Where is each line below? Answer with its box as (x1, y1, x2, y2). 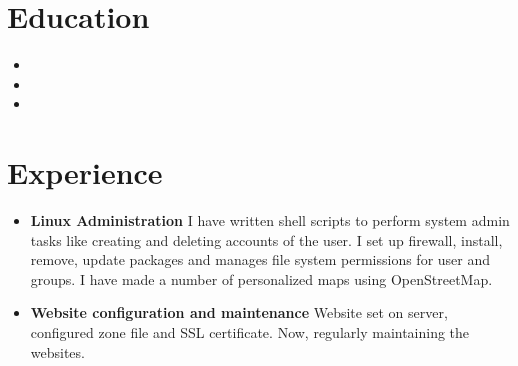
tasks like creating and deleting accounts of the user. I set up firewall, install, (30, 229, 503, 250)
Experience (7, 152, 163, 193)
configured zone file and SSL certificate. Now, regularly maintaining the (30, 322, 470, 342)
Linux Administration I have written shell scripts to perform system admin (30, 210, 510, 231)
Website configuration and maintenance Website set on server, (30, 302, 448, 323)
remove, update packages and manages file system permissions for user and (30, 249, 491, 270)
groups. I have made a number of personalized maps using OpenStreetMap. (30, 268, 493, 289)
